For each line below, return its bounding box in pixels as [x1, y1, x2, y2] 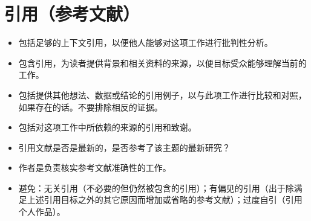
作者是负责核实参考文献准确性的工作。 [18, 161, 171, 174]
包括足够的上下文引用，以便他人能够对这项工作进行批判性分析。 [18, 36, 273, 49]
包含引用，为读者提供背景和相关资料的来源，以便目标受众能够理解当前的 [18, 56, 307, 69]
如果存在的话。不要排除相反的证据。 [18, 100, 163, 113]
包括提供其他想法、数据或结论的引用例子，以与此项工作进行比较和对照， [18, 88, 307, 101]
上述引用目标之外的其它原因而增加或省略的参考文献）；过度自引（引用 [27, 193, 303, 206]
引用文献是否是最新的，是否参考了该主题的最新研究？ [18, 141, 231, 153]
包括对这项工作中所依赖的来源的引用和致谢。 [18, 121, 197, 133]
